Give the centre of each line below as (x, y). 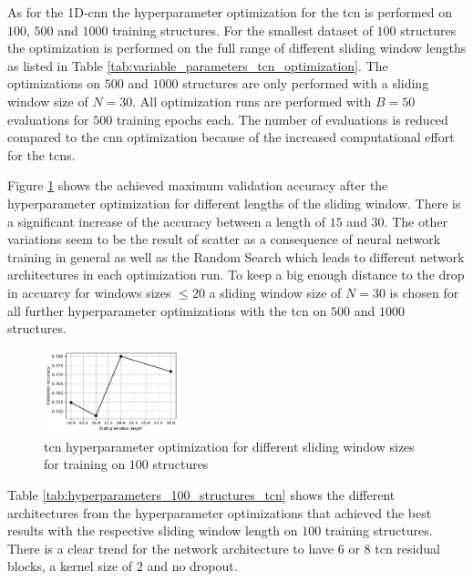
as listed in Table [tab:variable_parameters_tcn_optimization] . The (198, 65)
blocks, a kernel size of (70, 566)
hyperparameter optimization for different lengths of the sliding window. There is (234, 203)
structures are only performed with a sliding (306, 83)
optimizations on (54, 83)
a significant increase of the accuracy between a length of (167, 221)
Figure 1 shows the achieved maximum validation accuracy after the (198, 185)
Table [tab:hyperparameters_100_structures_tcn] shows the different (201, 494)
